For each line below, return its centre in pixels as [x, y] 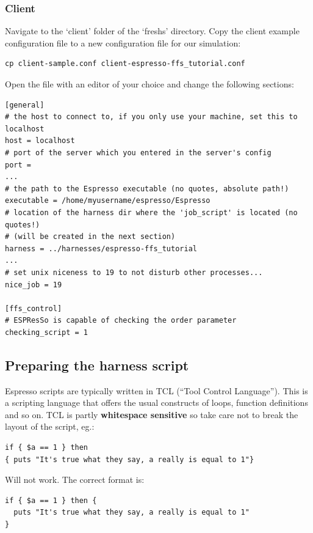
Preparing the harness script [97, 365]
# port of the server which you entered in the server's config [138, 153]
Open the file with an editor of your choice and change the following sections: [149, 84]
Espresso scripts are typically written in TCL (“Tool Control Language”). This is [156, 390]
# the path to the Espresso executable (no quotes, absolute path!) [147, 189]
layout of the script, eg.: [50, 426]
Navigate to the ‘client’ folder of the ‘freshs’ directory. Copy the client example [152, 31]
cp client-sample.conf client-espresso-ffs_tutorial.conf [125, 64]
